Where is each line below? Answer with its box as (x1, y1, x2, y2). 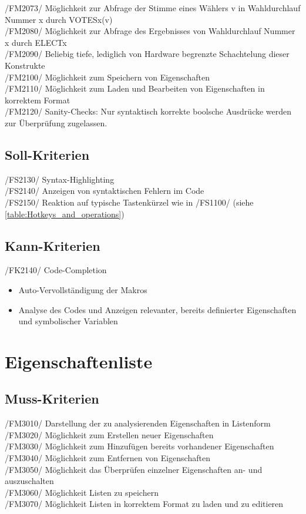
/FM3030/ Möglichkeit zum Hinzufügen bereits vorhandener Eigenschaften (5, 440, 274, 452)
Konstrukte (5, 59, 45, 71)
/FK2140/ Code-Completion (5, 264, 107, 276)
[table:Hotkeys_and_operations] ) (5, 207, 125, 220)
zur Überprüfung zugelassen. (5, 116, 107, 129)
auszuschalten (5, 475, 54, 487)
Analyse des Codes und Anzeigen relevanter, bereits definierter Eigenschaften (18, 303, 297, 315)
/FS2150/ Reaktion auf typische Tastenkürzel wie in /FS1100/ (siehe (5, 196, 254, 208)
